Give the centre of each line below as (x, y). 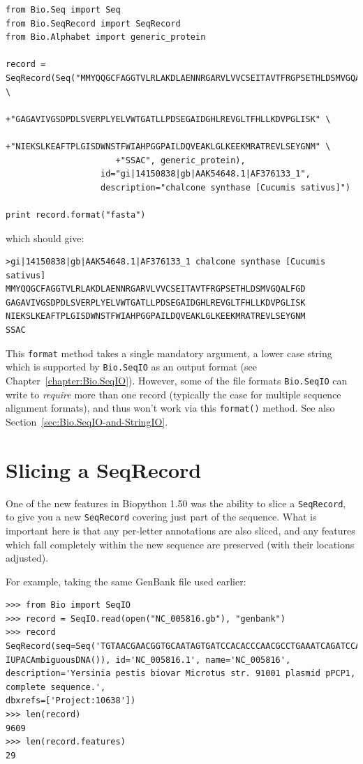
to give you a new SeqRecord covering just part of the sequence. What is (161, 517)
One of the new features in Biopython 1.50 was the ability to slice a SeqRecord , (176, 503)
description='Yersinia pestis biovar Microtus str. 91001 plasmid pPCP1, (181, 674)
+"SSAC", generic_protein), (180, 160)
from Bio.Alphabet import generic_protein (106, 37)
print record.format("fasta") (76, 215)
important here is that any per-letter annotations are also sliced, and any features (180, 530)
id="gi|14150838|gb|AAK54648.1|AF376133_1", (206, 174)
